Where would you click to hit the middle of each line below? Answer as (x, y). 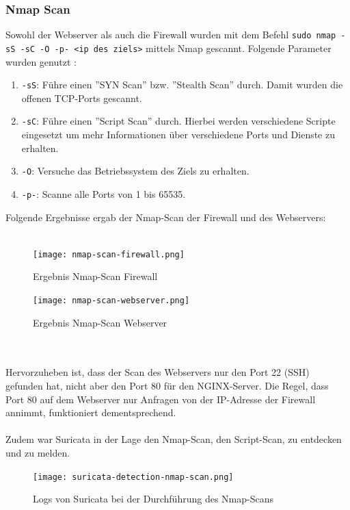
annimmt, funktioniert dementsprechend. (91, 412)
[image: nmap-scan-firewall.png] (109, 254)
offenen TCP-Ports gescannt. (82, 98)
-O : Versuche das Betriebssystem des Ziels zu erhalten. (135, 171)
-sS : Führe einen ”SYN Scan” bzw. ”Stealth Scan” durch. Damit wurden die (182, 85)
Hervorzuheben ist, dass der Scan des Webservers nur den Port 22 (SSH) (158, 372)
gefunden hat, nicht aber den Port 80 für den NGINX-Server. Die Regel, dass (167, 385)
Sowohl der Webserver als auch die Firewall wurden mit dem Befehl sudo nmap (171, 35)
